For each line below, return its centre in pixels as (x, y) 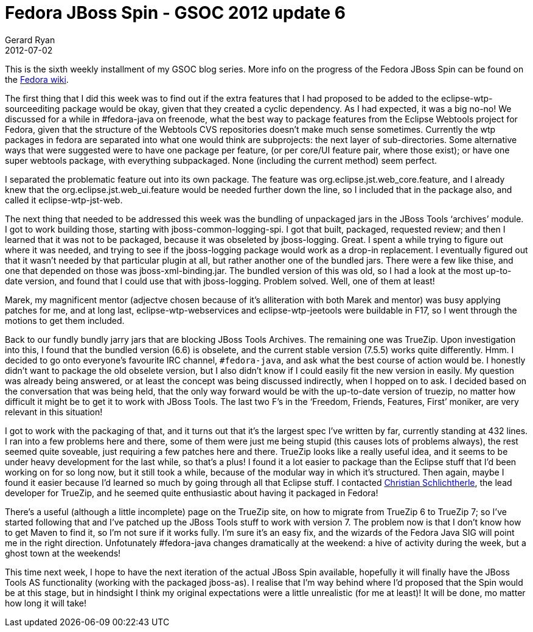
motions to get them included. (65, 320)
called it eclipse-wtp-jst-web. (64, 200)
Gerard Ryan (30, 40)
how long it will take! (46, 603)
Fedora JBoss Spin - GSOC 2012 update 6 (176, 13)
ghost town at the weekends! (63, 553)
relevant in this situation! (54, 412)
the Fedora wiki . (37, 79)
